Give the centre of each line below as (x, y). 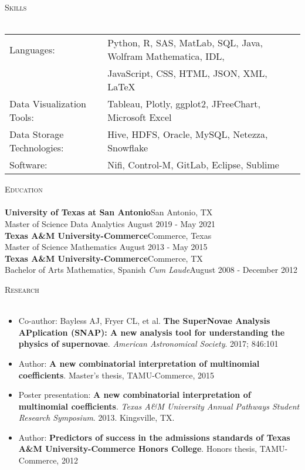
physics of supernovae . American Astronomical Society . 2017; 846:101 (148, 344)
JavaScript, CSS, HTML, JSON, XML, (187, 73)
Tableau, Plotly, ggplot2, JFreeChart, (184, 104)
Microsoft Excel (140, 117)
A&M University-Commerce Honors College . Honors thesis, (138, 449)
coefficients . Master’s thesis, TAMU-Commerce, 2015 (116, 375)
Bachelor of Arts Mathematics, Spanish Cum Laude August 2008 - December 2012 (151, 270)
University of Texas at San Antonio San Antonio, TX (109, 212)
